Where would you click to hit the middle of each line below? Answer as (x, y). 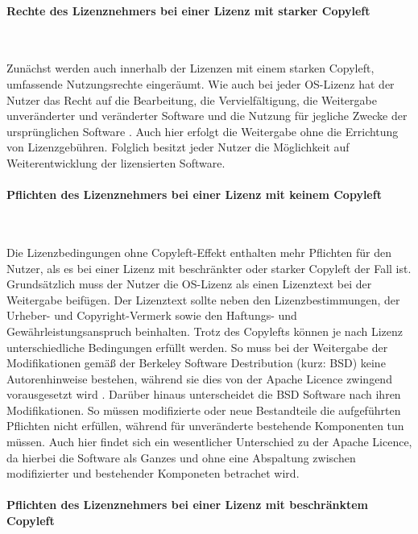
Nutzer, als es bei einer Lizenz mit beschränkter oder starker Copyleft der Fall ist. (209, 268)
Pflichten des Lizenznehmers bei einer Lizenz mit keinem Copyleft (194, 195)
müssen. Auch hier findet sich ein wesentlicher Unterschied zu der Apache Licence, (209, 442)
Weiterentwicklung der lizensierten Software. (116, 162)
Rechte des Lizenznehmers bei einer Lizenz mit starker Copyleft (188, 10)
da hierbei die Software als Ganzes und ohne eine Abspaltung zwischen (181, 457)
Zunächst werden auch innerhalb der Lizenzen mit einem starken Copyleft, (190, 68)
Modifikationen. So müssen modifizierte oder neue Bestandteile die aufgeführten (204, 410)
